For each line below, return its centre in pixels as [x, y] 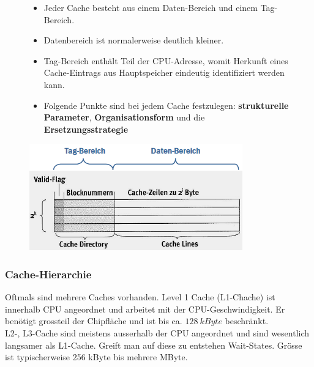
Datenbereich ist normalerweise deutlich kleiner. [134, 40]
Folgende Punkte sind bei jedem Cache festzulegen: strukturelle [166, 105]
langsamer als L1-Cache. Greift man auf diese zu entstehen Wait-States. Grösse [154, 345]
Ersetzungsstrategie [86, 129]
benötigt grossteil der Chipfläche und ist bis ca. [94, 321]
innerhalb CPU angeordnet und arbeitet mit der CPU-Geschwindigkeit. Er [145, 309]
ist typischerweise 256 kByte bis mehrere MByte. [96, 357]
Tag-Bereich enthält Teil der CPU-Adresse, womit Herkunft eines [166, 60]
